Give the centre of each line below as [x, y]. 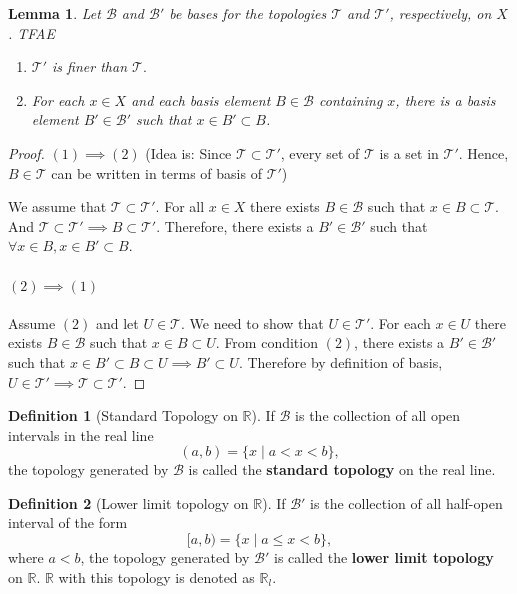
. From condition [266, 342]
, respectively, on [440, 13]
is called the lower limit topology [383, 557]
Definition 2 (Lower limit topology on [128, 502]
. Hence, [483, 152]
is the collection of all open [378, 415]
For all [184, 206]
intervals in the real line [81, 434]
